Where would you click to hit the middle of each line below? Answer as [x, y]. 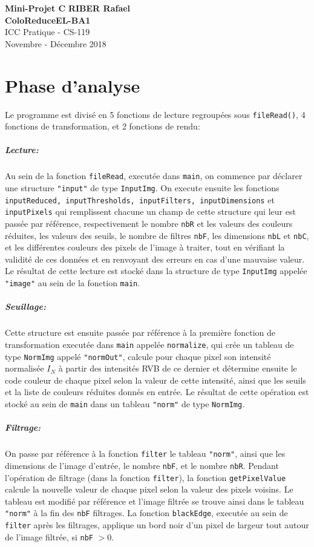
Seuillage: [25, 306]
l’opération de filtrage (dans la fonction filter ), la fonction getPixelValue [146, 477]
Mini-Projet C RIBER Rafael [68, 8]
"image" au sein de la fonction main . [73, 283]
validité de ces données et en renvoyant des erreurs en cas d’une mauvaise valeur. [155, 259]
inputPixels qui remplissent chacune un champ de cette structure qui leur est [150, 211]
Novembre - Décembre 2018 [56, 43]
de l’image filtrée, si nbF [49, 536]
